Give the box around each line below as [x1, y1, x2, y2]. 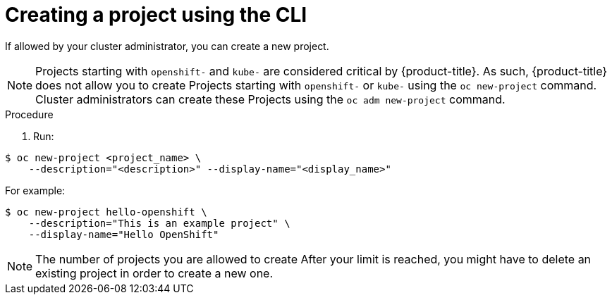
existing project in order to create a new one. [35, 265, 274, 280]
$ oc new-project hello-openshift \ [5, 206, 207, 218]
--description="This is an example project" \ [28, 217, 290, 229]
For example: [5, 184, 66, 196]
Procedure [5, 108, 54, 120]
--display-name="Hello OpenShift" [28, 228, 219, 240]
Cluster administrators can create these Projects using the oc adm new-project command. [35, 92, 506, 106]
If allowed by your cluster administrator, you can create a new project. [5, 39, 329, 52]
